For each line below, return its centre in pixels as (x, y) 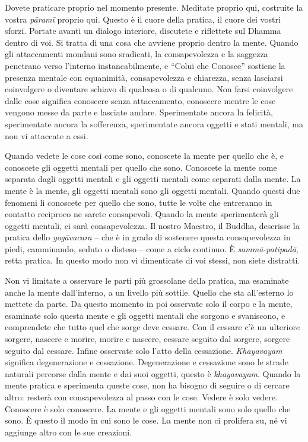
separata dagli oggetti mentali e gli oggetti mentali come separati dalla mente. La (153, 179)
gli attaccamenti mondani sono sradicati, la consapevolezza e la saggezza (136, 54)
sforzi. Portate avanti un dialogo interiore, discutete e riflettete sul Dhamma (143, 31)
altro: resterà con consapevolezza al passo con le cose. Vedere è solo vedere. (141, 397)
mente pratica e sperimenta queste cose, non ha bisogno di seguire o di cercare (147, 385)
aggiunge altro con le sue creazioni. (69, 432)
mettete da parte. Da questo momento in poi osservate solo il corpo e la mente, (149, 304)
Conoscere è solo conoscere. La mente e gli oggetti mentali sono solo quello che (148, 408)
